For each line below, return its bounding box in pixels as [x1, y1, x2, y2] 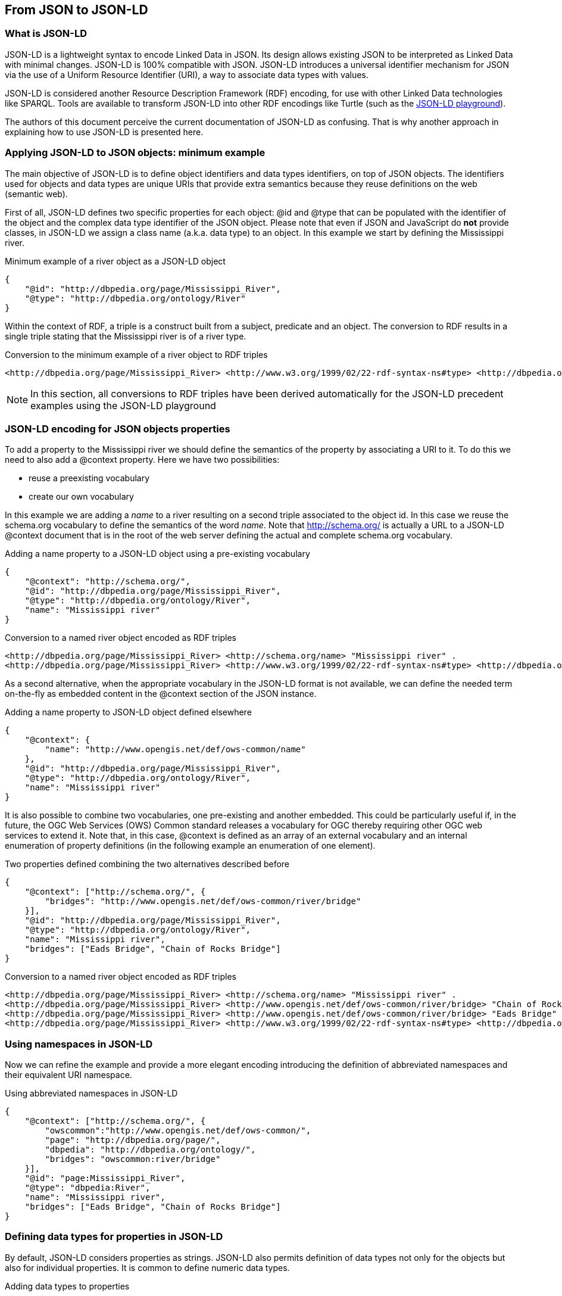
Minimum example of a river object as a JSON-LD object [5, 256, 226, 266]
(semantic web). [5, 188, 68, 199]
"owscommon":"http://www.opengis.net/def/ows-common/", [45, 1126, 311, 1136]
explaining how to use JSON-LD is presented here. [5, 126, 204, 137]
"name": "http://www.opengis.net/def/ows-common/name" [45, 744, 306, 755]
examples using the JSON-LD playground [30, 399, 216, 412]
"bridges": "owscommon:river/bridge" [45, 1154, 221, 1164]
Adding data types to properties [5, 1281, 130, 1291]
